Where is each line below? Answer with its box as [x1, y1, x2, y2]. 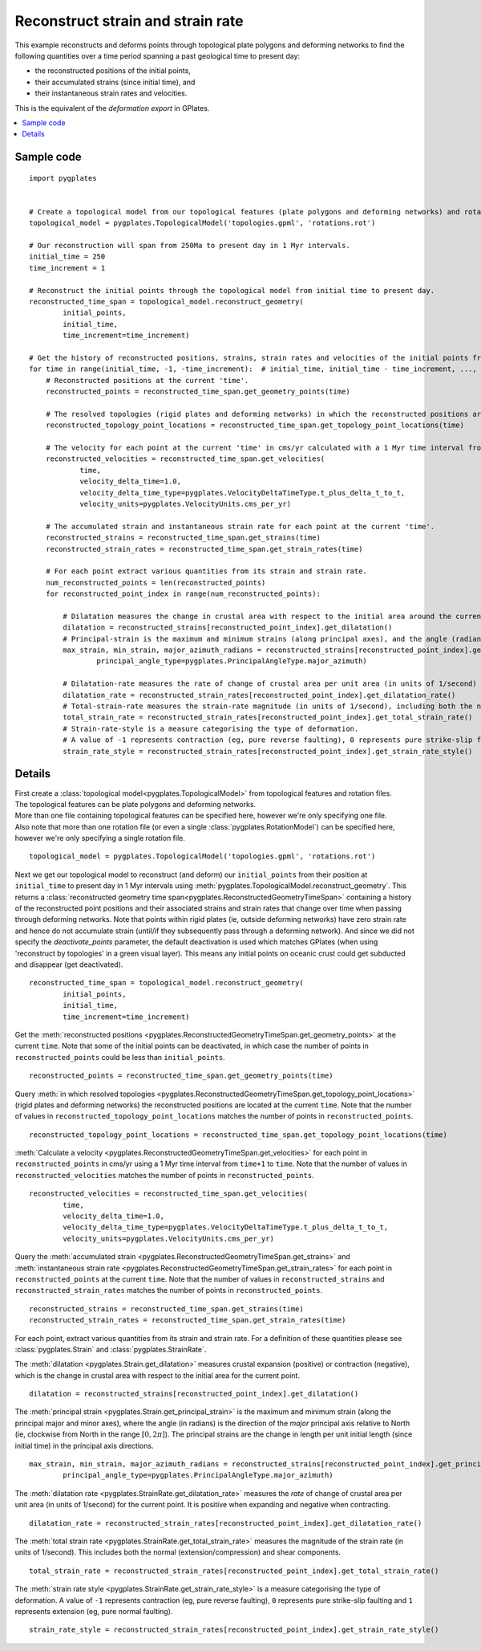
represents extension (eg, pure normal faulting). [14, 1606, 173, 1616]
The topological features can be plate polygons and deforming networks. [14, 799, 257, 809]
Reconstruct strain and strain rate [14, 12, 244, 30]
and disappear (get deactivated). [14, 960, 123, 969]
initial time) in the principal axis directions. [14, 1441, 154, 1450]
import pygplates [29, 173, 97, 182]
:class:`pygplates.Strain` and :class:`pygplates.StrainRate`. [14, 1344, 207, 1354]
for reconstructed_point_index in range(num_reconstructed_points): [45, 589, 321, 598]
